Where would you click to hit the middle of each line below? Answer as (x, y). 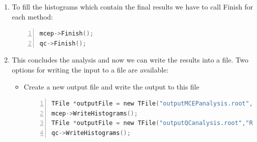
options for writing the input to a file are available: (90, 69)
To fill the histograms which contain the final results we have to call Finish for (132, 6)
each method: (32, 16)
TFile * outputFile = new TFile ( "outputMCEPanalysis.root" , (152, 104)
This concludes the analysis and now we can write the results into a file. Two (130, 60)
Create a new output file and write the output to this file (111, 86)
